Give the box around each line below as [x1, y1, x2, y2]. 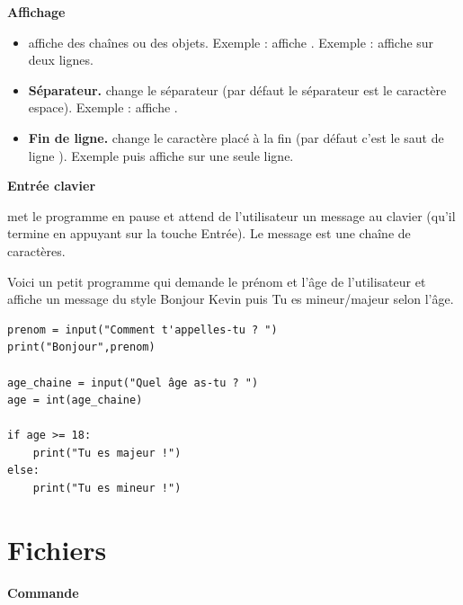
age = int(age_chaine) [7, 394, 143, 407]
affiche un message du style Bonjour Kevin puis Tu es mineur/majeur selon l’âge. [7, 289, 454, 308]
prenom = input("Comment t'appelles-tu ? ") [7, 323, 278, 336]
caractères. [7, 241, 66, 260]
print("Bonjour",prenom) [7, 341, 156, 354]
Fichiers [7, 530, 107, 567]
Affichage [7, 3, 66, 21]
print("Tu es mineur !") [32, 482, 182, 495]
